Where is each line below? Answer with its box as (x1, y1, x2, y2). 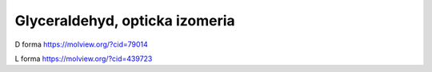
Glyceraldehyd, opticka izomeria (14, 12, 235, 29)
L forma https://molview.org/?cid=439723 (14, 54, 153, 63)
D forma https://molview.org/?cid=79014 (14, 40, 148, 49)
